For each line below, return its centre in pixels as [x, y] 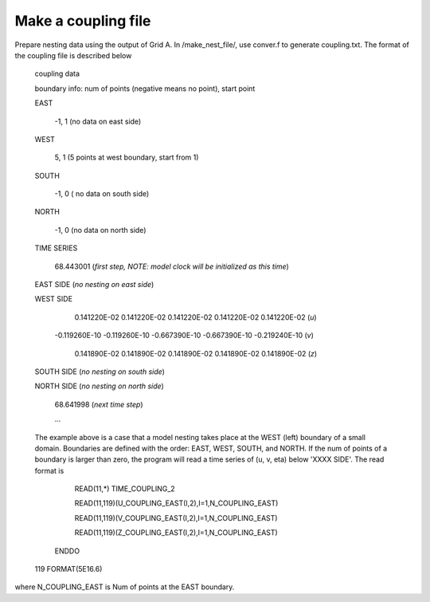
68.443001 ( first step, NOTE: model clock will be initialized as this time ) [172, 266]
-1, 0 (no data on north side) [100, 230]
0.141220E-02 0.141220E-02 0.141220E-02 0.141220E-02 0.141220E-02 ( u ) [196, 317]
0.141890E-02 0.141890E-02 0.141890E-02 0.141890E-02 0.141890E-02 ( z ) [196, 353]
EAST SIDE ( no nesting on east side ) [94, 285]
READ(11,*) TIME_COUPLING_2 [125, 489]
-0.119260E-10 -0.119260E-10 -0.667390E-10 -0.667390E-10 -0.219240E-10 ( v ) [184, 336]
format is [49, 470]
